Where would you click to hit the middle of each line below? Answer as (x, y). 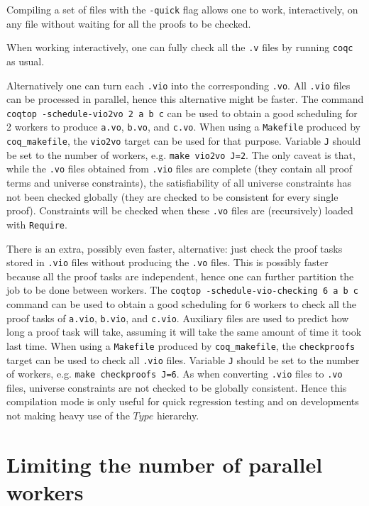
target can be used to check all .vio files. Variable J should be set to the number (183, 359)
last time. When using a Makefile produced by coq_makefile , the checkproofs (181, 345)
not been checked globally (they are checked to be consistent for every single (172, 196)
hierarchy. (178, 416)
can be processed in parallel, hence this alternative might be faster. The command (185, 99)
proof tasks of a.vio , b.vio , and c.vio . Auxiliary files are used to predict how (178, 318)
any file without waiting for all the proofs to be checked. (129, 23)
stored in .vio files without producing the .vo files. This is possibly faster (167, 262)
